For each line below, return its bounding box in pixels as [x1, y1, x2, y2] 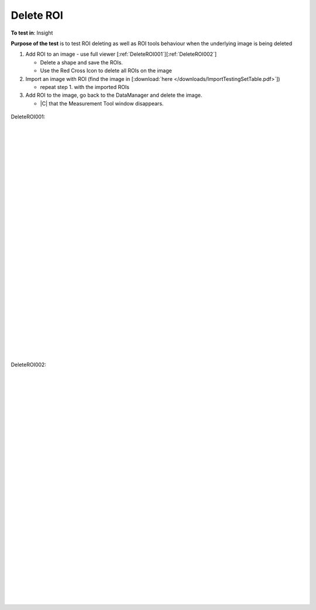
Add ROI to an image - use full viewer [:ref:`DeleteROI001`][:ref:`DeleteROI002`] [25, 50, 217, 58]
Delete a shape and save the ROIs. [40, 59, 123, 66]
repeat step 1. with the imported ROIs [40, 83, 130, 90]
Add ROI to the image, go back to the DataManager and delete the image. [25, 91, 202, 99]
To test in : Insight [11, 29, 53, 36]
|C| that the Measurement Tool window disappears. [40, 100, 164, 107]
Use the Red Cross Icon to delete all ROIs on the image [40, 67, 172, 74]
